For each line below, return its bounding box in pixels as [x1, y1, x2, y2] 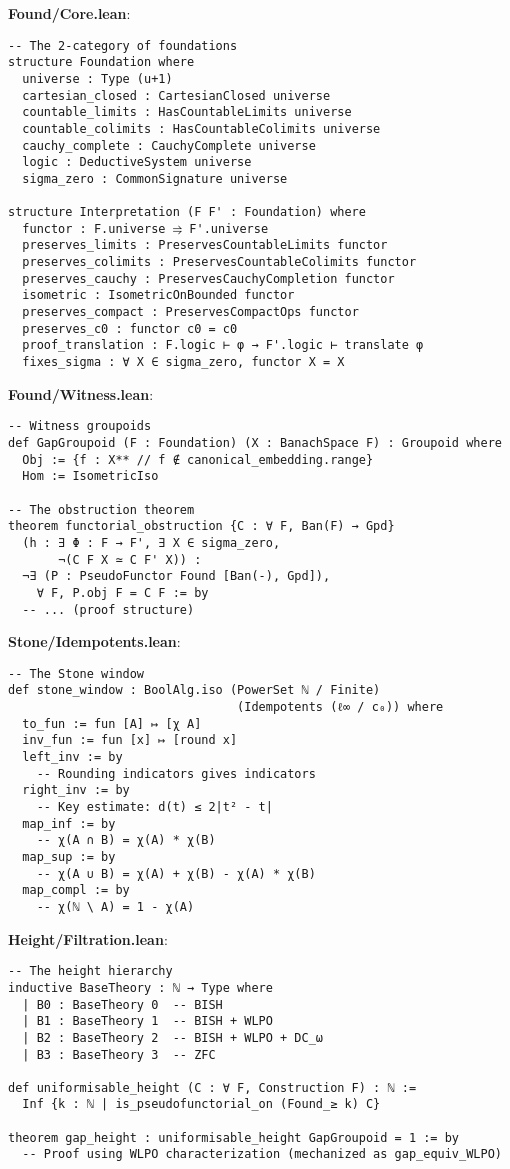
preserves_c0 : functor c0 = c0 [22, 321, 238, 336]
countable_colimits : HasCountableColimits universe [22, 121, 381, 136]
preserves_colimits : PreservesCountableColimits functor [22, 255, 417, 270]
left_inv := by [22, 750, 123, 765]
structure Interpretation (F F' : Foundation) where [8, 205, 366, 220]
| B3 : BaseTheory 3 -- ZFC [22, 1047, 216, 1062]
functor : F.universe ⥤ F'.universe [22, 221, 269, 236]
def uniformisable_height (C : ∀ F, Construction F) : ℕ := [8, 1080, 417, 1095]
